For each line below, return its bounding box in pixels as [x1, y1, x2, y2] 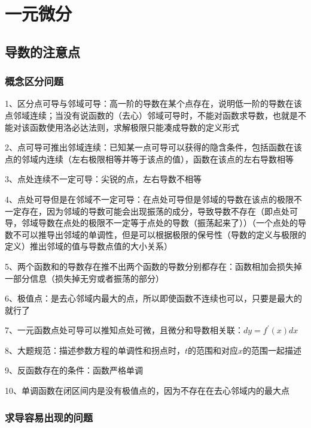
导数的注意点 [5, 42, 80, 61]
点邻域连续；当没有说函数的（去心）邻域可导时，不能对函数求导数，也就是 [5, 108, 298, 121]
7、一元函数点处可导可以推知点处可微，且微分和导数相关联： [5, 324, 243, 336]
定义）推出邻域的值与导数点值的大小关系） [5, 240, 172, 252]
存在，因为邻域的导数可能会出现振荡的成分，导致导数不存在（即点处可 [21, 204, 298, 217]
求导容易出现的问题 [5, 409, 93, 424]
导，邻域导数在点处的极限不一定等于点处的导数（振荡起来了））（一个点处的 [5, 216, 298, 229]
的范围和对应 [188, 343, 239, 356]
